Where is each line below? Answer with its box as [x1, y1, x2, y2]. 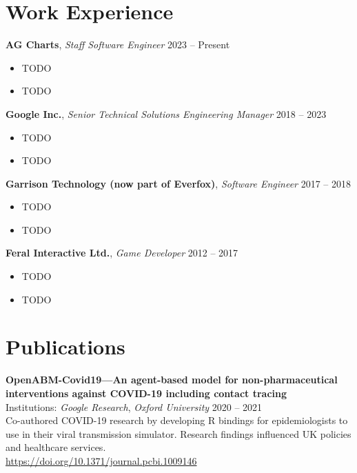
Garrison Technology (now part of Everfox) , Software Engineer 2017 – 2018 [6, 176, 351, 190]
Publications [6, 332, 125, 361]
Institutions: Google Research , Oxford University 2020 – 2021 [6, 399, 263, 414]
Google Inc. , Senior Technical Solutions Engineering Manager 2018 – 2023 [6, 106, 327, 121]
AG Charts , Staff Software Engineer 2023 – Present [6, 37, 230, 52]
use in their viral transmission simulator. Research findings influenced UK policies [6, 426, 351, 441]
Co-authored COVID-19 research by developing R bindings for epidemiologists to [6, 413, 348, 427]
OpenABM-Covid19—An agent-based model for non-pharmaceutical [6, 372, 338, 387]
